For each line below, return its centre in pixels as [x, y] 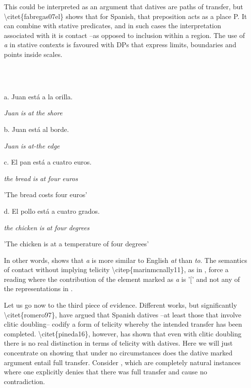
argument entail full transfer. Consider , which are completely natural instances [122, 362]
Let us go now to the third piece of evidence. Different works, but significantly [121, 305]
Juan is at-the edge [32, 145]
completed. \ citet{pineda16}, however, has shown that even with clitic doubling [123, 333]
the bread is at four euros [41, 178]
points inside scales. [33, 54]
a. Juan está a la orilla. [38, 96]
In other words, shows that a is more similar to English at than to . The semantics [125, 260]
